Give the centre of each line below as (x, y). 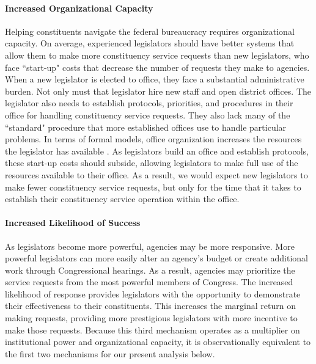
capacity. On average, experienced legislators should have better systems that (150, 43)
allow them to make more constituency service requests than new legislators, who (157, 55)
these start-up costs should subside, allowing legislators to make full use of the (152, 163)
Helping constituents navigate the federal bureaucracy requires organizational (150, 31)
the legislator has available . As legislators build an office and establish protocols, (157, 151)
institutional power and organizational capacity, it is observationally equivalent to (158, 342)
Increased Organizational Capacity (79, 8)
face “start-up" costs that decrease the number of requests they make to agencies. (157, 67)
